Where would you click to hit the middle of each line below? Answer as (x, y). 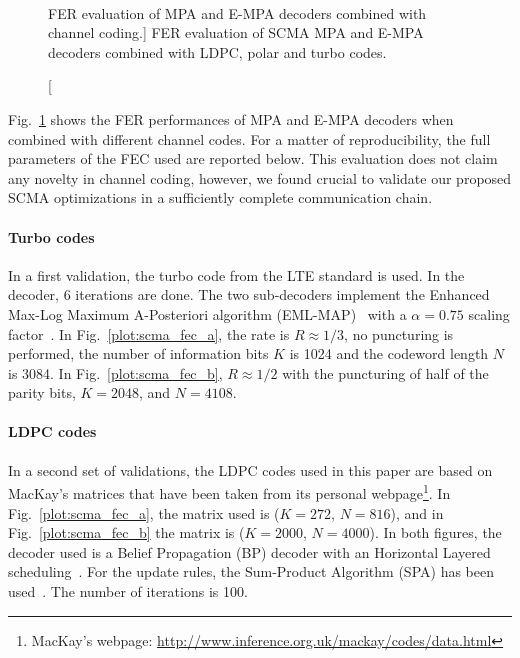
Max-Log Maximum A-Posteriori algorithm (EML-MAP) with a (207, 313)
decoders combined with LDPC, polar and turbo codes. (217, 51)
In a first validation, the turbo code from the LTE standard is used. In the (236, 274)
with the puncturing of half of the (385, 372)
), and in (417, 512)
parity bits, (42, 392)
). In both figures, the (435, 532)
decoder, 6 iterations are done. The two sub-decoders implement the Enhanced (249, 294)
